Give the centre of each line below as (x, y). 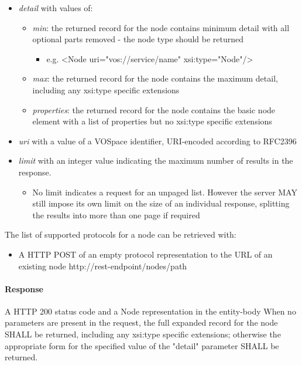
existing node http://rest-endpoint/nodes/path (103, 266)
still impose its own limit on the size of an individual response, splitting (161, 203)
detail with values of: (56, 8)
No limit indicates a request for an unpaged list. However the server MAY (165, 192)
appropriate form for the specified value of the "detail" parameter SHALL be (142, 345)
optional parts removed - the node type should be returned (138, 39)
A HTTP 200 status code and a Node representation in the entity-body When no (150, 311)
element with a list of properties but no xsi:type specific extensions (152, 121)
